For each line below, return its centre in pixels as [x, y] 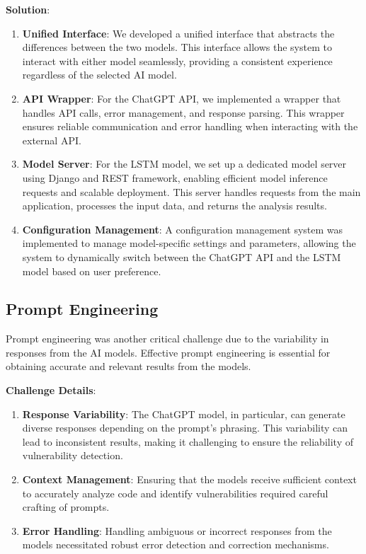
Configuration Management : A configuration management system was [183, 229]
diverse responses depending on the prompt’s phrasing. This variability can [185, 428]
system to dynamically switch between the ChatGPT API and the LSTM [182, 256]
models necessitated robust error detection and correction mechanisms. [176, 544]
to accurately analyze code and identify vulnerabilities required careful [175, 493]
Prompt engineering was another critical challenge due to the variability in [167, 339]
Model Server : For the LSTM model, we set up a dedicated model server [184, 164]
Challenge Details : [51, 390]
